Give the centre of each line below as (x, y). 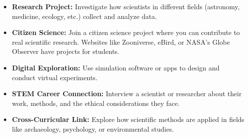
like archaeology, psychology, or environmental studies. (93, 128)
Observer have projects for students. (66, 51)
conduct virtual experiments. (55, 77)
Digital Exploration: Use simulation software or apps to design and (116, 67)
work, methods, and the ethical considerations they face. (96, 103)
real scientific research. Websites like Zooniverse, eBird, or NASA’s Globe (121, 42)
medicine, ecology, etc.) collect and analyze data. (84, 16)
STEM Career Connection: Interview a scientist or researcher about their (127, 94)
